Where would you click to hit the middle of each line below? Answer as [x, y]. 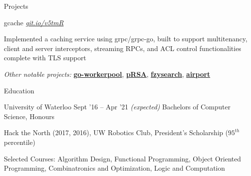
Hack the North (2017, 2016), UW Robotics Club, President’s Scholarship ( [116, 132]
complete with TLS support [45, 58]
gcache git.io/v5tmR [34, 22]
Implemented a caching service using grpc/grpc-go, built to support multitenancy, [126, 39]
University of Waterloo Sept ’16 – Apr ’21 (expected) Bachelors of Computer [117, 107]
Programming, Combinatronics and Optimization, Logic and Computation [115, 168]
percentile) [20, 142]
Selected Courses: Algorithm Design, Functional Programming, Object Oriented [123, 158]
